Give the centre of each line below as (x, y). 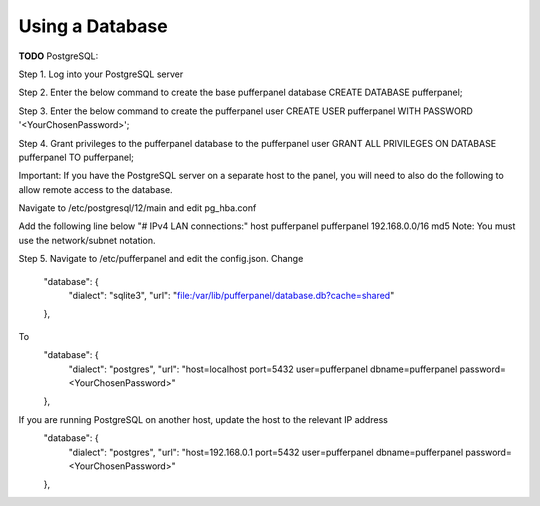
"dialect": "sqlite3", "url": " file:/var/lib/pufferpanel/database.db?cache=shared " (231, 296)
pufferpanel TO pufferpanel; (76, 157)
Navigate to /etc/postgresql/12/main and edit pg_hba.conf (137, 208)
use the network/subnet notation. (87, 240)
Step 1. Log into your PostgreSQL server (101, 74)
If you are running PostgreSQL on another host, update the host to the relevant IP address (203, 419)
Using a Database (93, 26)
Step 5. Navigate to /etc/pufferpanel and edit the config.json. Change (161, 259)
